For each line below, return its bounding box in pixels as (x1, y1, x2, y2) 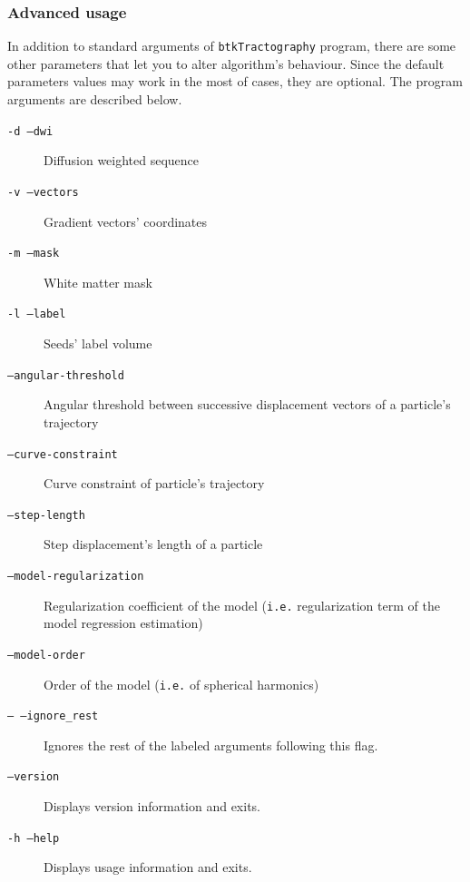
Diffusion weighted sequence (44, 151, 200, 170)
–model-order (7, 648, 85, 661)
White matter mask (44, 272, 152, 291)
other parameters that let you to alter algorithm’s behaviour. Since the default (7, 54, 445, 73)
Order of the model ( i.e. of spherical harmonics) (44, 674, 319, 693)
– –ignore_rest (7, 710, 99, 723)
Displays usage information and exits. (44, 857, 252, 877)
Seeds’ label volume (44, 334, 152, 353)
